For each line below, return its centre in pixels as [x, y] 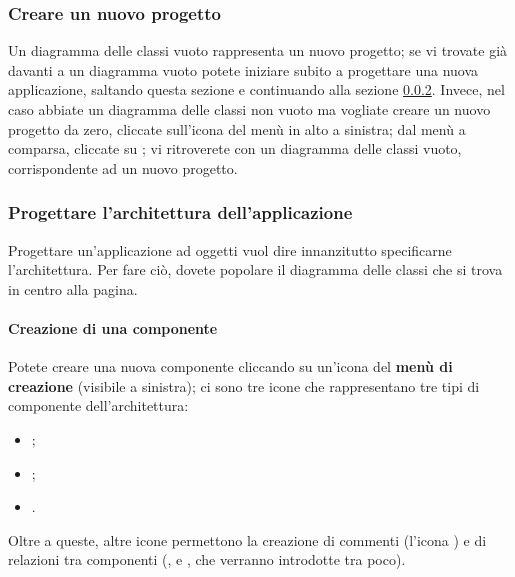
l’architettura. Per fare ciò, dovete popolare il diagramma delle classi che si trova [255, 269]
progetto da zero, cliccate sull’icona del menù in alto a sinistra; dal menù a [237, 128]
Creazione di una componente [113, 327]
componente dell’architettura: [98, 405]
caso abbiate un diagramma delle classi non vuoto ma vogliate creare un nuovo [249, 109]
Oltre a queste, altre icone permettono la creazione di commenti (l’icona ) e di [247, 539]
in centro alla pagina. [73, 288]
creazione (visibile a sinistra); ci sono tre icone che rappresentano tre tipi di [244, 385]
